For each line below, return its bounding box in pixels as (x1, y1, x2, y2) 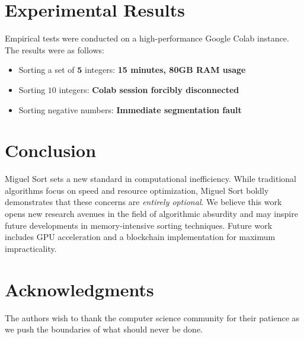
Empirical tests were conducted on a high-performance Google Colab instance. (5, 32, 289, 44)
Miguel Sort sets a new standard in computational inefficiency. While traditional (5, 172, 296, 185)
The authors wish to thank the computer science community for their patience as (5, 311, 300, 324)
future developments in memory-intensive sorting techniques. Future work (5, 219, 273, 231)
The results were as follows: (5, 43, 104, 56)
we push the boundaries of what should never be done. (5, 323, 203, 335)
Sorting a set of (18, 63, 75, 76)
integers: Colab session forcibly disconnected (59, 83, 239, 95)
